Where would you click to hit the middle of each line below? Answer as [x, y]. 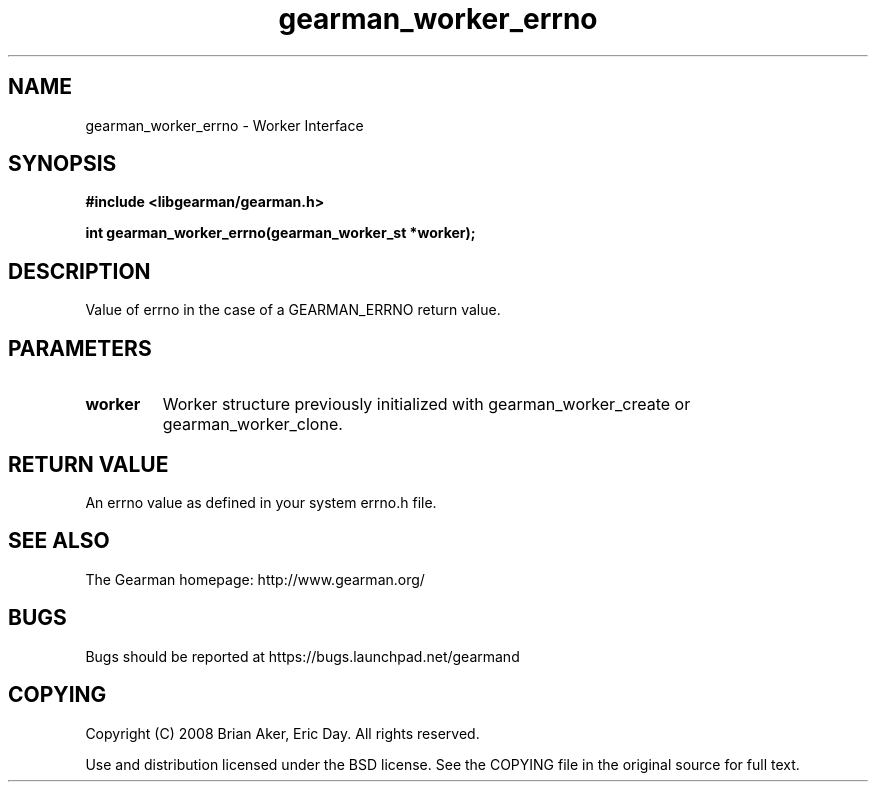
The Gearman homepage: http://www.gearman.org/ [255, 579]
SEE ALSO [59, 541]
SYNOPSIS [62, 164]
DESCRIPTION [79, 271]
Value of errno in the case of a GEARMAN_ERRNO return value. [293, 310]
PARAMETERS [80, 348]
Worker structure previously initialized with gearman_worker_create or [426, 404]
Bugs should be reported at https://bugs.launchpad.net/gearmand [302, 656]
